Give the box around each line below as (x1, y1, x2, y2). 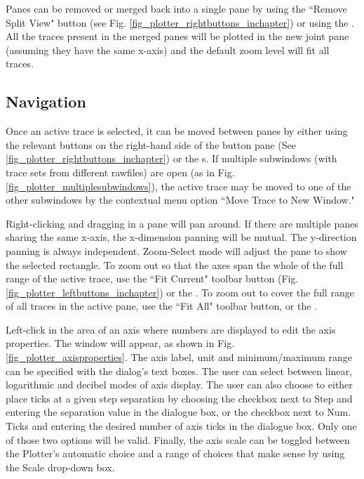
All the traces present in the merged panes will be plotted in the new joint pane (6, 29, 349, 44)
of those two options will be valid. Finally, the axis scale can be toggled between (6, 432, 350, 447)
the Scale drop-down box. (6, 459, 115, 474)
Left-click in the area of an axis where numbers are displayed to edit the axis (6, 322, 336, 336)
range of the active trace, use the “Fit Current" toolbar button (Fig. (6, 271, 299, 286)
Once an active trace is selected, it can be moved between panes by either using (6, 124, 348, 138)
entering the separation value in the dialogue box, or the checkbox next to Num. (6, 405, 351, 419)
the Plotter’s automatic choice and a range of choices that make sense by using (6, 446, 345, 461)
